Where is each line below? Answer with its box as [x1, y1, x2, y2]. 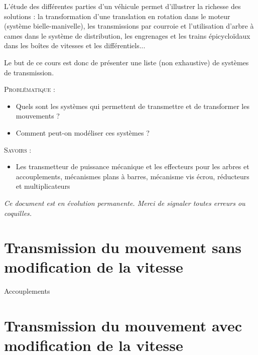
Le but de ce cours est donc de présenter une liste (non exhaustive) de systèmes [4, 57, 249, 67]
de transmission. [4, 67, 54, 77]
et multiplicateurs [16, 181, 70, 191]
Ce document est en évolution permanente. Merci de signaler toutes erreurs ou [4, 197, 245, 208]
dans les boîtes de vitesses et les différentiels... [4, 40, 146, 51]
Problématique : [4, 84, 55, 94]
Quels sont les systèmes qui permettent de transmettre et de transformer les [16, 100, 249, 111]
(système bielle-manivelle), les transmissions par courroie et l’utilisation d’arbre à [4, 21, 254, 31]
